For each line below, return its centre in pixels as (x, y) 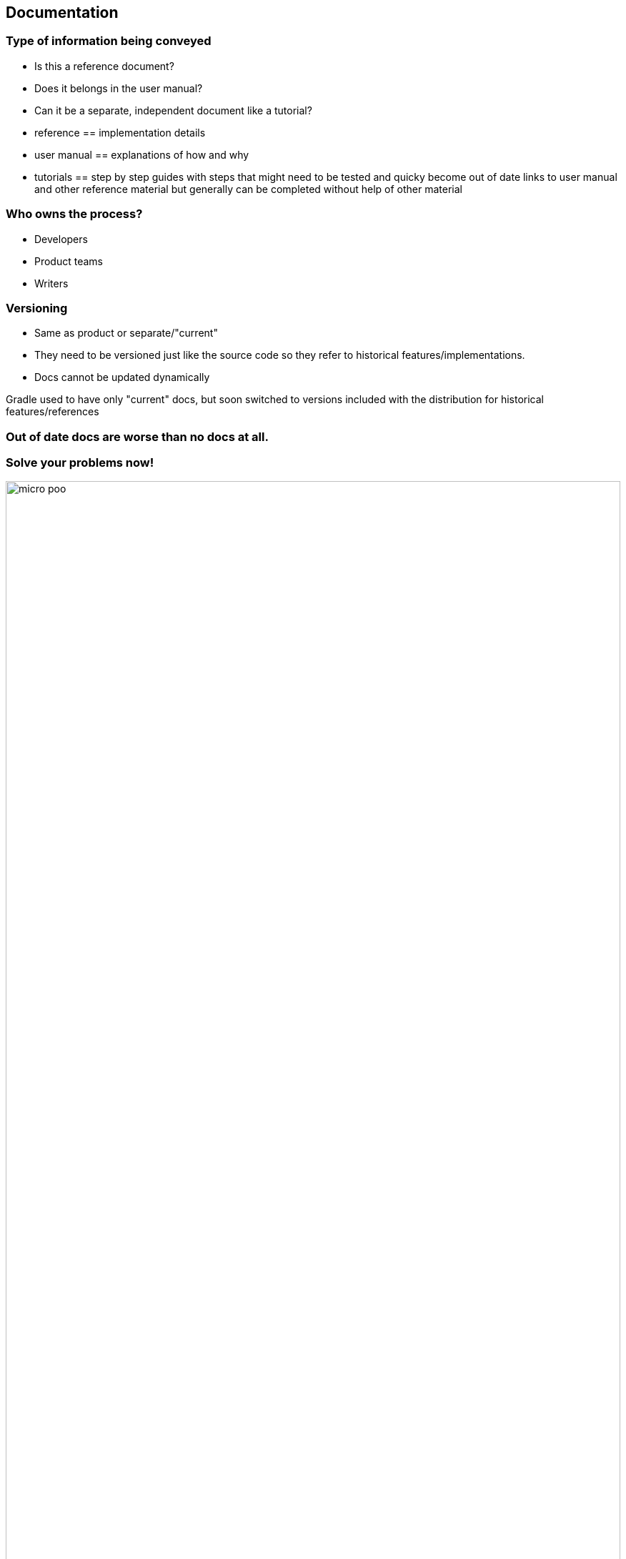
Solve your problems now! (80, 463)
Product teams (69, 261)
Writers (51, 283)
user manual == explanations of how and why (142, 154)
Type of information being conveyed (109, 41)
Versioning (37, 308)
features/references (53, 412)
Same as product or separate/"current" (126, 333)
